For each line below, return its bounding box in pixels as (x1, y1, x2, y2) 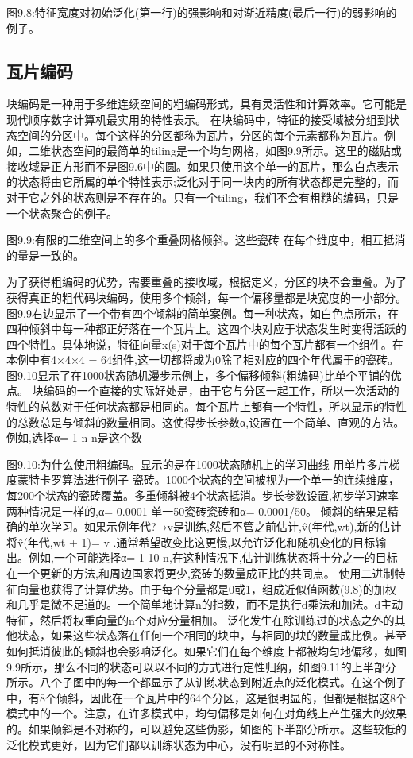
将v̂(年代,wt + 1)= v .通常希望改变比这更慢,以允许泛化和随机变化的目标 (6, 533, 376, 550)
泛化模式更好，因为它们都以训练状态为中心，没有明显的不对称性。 (6, 736, 351, 752)
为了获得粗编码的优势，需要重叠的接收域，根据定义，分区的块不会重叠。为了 (6, 273, 407, 290)
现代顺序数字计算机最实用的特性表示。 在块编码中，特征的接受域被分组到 (6, 110, 388, 127)
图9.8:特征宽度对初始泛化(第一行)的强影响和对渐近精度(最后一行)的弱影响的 (6, 4, 397, 20)
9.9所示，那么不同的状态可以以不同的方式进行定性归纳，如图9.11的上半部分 (6, 658, 396, 675)
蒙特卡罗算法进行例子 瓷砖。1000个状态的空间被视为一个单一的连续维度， (17, 471, 399, 488)
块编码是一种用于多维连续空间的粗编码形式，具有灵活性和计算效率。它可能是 (6, 95, 407, 112)
